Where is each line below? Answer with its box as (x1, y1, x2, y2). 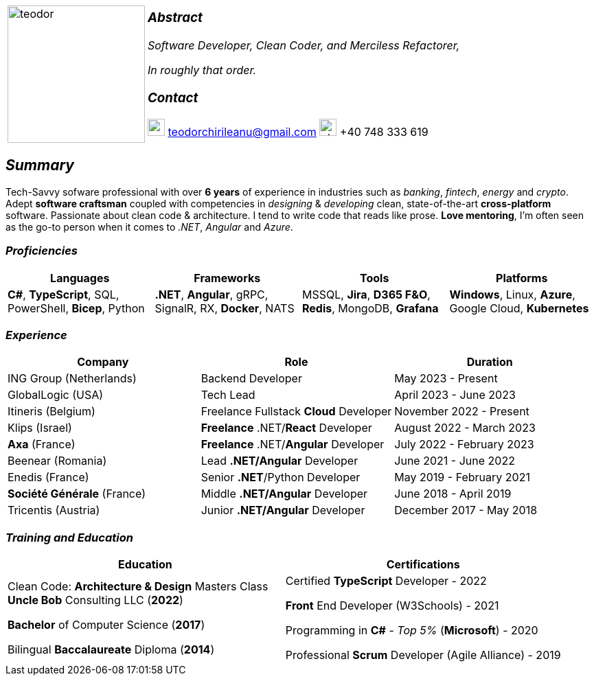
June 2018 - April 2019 (394, 487, 512, 501)
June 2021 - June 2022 (394, 454, 515, 468)
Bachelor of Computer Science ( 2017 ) (8, 618, 205, 632)
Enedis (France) (8, 470, 89, 485)
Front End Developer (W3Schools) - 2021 (285, 599, 499, 613)
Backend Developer (201, 371, 302, 386)
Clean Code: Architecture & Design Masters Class (8, 579, 269, 594)
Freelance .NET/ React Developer (201, 421, 372, 435)
